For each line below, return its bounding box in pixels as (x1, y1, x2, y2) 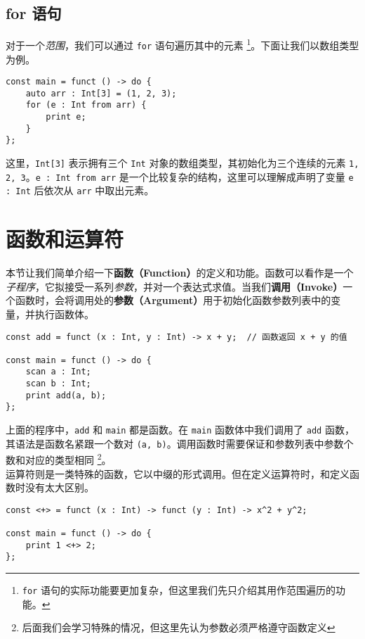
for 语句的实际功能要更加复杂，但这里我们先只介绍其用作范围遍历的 (22, 583, 336, 597)
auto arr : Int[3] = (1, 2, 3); (25, 88, 177, 99)
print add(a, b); (25, 390, 107, 400)
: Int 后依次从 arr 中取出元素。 (6, 183, 154, 198)
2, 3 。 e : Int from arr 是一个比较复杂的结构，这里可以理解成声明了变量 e (6, 169, 354, 184)
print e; (46, 112, 86, 122)
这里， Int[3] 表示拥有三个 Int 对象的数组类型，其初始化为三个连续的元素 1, (6, 156, 359, 170)
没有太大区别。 (25, 480, 94, 495)
